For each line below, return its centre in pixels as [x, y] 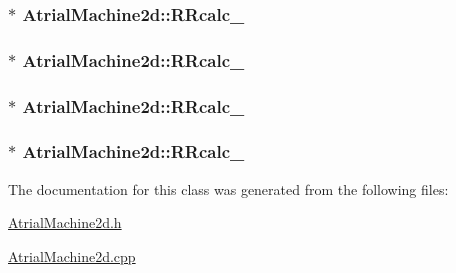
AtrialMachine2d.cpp [72, 255]
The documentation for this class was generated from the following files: [228, 188]
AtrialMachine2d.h [65, 222]
